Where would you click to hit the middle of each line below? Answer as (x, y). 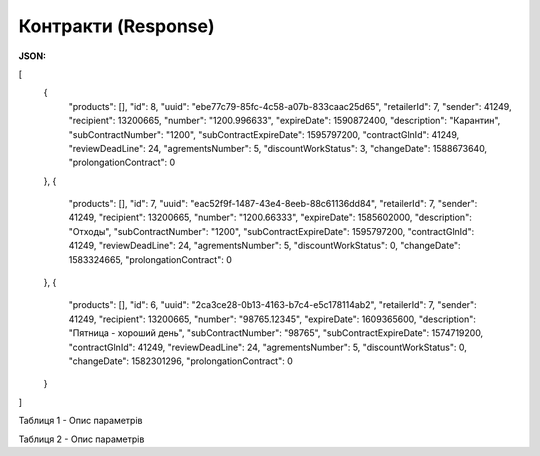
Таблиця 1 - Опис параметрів (80, 421)
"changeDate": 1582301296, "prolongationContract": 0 (181, 361)
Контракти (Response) (116, 26)
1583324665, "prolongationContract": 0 (150, 259)
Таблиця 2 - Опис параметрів (81, 439)
